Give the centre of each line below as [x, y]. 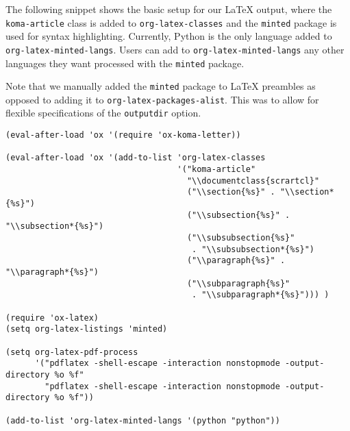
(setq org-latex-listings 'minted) [87, 329]
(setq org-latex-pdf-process [72, 352]
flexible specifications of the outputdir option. [103, 113]
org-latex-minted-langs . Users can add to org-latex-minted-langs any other [175, 49]
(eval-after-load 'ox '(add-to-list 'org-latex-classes [136, 158]
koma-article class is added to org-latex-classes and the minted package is [171, 22]
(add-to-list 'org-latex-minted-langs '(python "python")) [143, 420]
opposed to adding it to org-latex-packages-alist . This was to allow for [162, 99]
